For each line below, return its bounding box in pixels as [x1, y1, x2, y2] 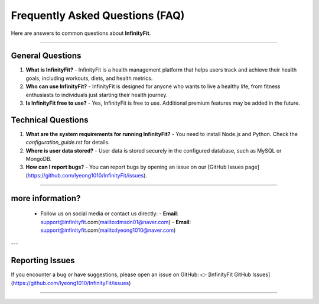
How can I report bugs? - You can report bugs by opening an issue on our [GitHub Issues [25, 163, 244, 171]
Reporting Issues [11, 256, 75, 266]
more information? [11, 193, 81, 203]
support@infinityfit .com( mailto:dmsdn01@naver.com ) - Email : [40, 218, 191, 225]
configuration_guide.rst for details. [25, 139, 110, 146]
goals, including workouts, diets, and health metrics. [25, 75, 153, 82]
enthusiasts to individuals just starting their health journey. [25, 91, 168, 98]
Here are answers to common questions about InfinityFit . [11, 30, 151, 37]
